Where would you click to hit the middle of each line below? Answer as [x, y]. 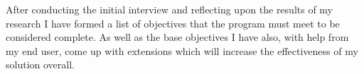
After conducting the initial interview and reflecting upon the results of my [170, 9]
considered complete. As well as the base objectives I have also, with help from [177, 37]
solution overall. [40, 64]
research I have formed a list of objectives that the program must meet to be [173, 23]
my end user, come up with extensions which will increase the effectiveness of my [182, 50]
